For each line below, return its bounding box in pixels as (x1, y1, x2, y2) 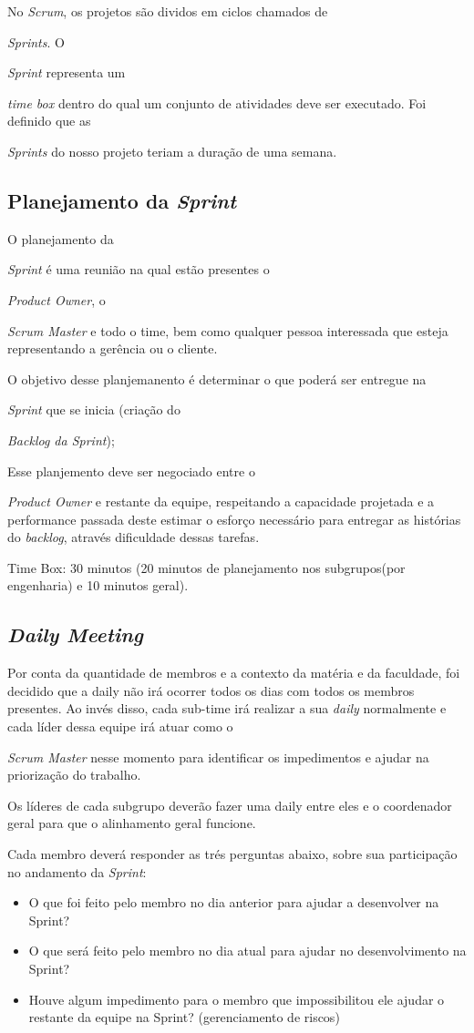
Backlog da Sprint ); (7, 430, 115, 449)
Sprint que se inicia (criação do (7, 400, 180, 419)
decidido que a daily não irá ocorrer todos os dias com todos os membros (7, 680, 415, 700)
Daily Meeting (7, 620, 144, 649)
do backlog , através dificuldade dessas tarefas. (7, 527, 260, 547)
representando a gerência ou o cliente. (7, 339, 218, 358)
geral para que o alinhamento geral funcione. (7, 813, 256, 833)
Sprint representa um (7, 63, 126, 82)
